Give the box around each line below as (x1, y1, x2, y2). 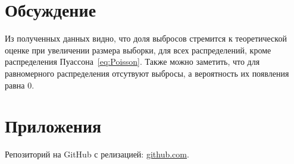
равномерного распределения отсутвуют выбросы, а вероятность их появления (5, 67, 289, 79)
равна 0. (5, 78, 35, 91)
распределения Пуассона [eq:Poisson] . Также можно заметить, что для (5, 55, 260, 68)
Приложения (5, 113, 102, 138)
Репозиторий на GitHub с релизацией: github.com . (5, 148, 189, 160)
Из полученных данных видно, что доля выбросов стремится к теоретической (5, 32, 287, 45)
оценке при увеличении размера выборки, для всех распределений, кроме (5, 43, 271, 56)
